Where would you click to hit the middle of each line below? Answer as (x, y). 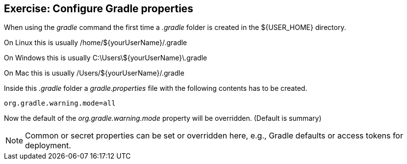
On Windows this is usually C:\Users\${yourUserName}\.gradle (106, 58)
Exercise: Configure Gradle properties (99, 9)
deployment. (48, 146)
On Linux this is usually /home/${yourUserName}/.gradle (96, 43)
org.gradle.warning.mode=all (60, 103)
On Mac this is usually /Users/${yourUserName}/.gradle (94, 73)
